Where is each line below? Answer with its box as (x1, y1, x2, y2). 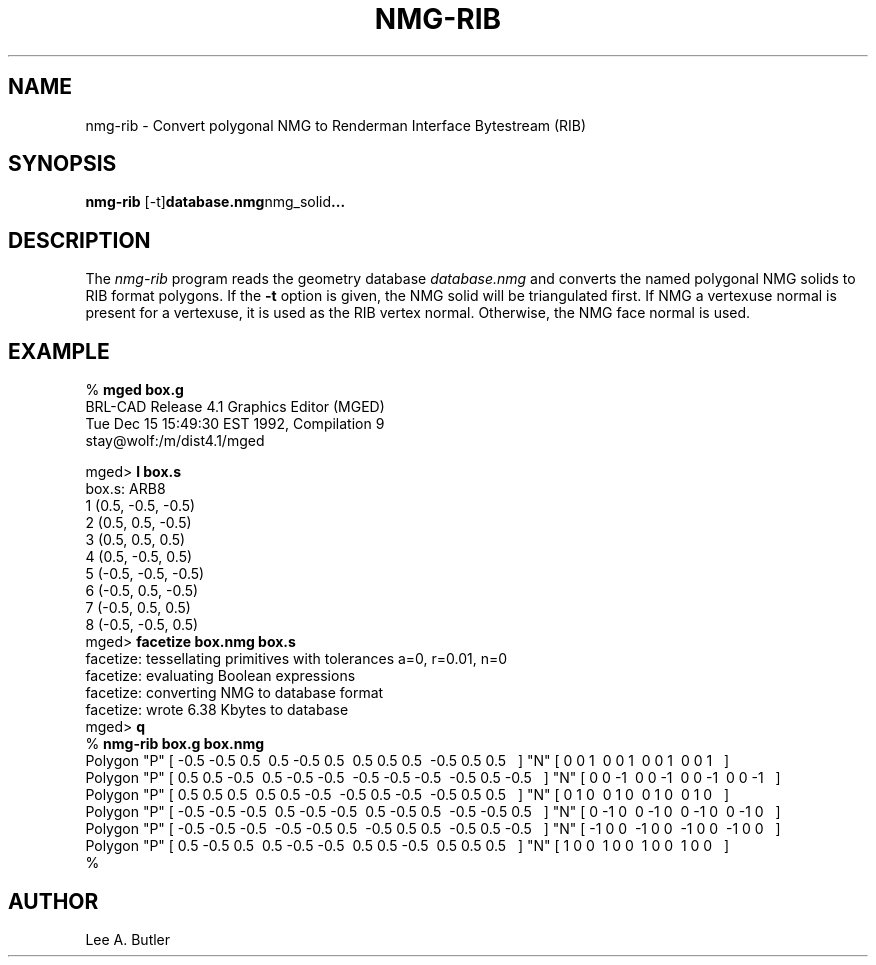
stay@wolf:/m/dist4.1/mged (85, 432, 265, 450)
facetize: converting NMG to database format (85, 684, 384, 702)
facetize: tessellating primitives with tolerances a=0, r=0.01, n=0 (85, 650, 508, 668)
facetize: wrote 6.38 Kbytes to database (85, 701, 349, 719)
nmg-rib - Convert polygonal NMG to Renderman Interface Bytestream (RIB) (85, 116, 587, 134)
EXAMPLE (8, 338, 110, 364)
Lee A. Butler (85, 930, 171, 948)
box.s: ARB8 (85, 480, 166, 498)
